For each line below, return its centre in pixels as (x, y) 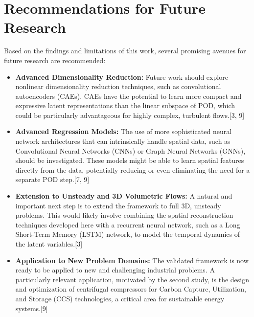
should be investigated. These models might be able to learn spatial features (130, 160)
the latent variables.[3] (49, 244)
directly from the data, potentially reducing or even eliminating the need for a (133, 170)
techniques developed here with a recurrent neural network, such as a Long (128, 224)
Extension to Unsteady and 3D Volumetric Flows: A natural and (124, 196)
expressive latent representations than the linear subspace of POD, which (125, 105)
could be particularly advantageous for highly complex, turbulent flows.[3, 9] (130, 115)
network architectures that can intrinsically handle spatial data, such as (123, 141)
